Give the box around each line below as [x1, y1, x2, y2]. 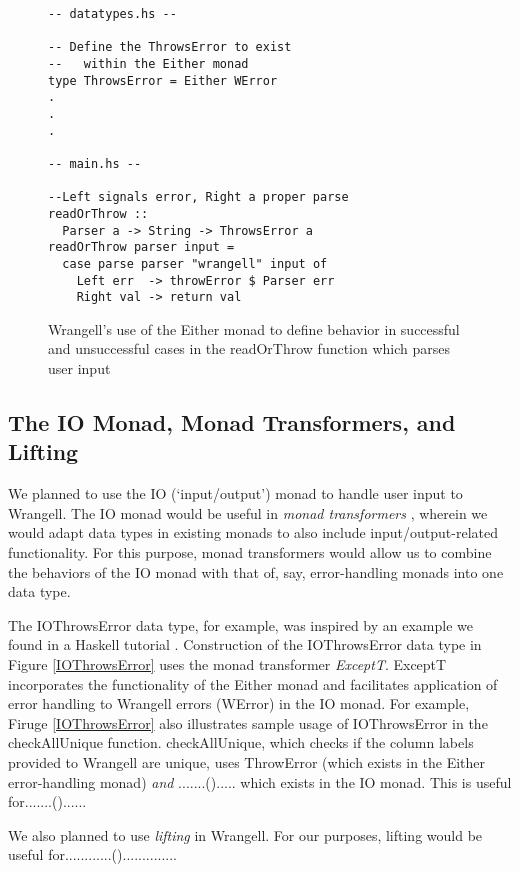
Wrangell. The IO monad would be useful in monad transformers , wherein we [8, 502, 488, 523]
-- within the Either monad [48, 56, 249, 71]
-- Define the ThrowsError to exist [48, 40, 292, 55]
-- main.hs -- [48, 156, 142, 171]
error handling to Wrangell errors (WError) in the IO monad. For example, [8, 693, 470, 714]
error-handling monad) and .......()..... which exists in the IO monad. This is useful [8, 771, 512, 792]
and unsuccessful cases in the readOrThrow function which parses [48, 338, 451, 359]
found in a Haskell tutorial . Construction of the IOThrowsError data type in [8, 634, 482, 655]
